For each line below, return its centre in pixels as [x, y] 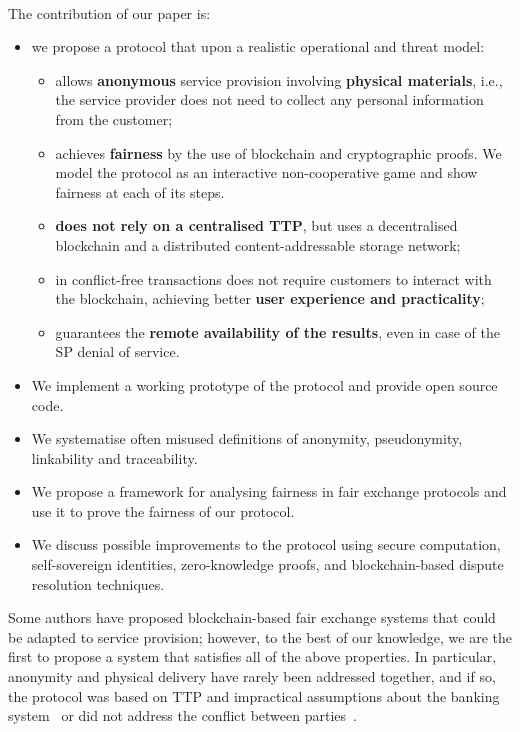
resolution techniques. [98, 583]
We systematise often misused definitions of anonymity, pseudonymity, [247, 438]
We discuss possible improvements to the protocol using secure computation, [266, 544]
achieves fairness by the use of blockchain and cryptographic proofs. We [278, 152]
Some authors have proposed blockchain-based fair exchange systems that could [252, 617]
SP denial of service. [117, 351]
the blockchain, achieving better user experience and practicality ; [270, 298]
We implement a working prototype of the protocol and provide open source [264, 384]
